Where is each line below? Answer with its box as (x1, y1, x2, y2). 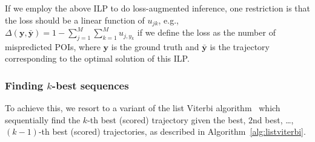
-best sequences (51, 77, 129, 92)
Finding (5, 77, 44, 92)
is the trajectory (210, 40, 270, 53)
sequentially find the (5, 113, 81, 126)
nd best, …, (253, 113, 294, 126)
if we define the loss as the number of (137, 26, 276, 39)
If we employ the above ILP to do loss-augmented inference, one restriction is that (5, 2, 310, 14)
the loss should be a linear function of (5, 13, 145, 26)
